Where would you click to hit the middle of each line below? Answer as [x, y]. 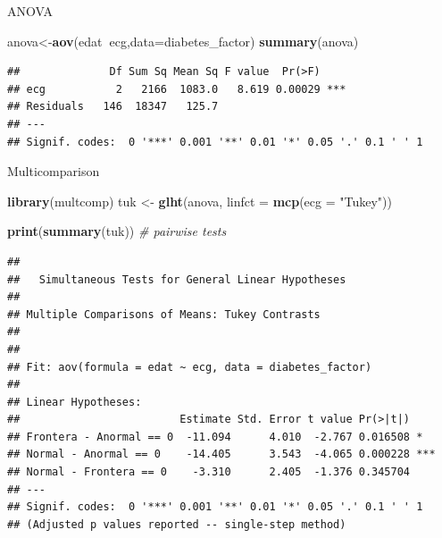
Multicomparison [54, 171]
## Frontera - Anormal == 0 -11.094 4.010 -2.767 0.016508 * [215, 437]
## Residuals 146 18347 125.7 [113, 107]
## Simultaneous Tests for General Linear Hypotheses [177, 279]
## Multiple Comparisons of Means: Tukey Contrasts [164, 314]
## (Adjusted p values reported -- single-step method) [177, 524]
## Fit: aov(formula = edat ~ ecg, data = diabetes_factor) [190, 367]
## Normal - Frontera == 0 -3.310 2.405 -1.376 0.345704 [209, 472]
